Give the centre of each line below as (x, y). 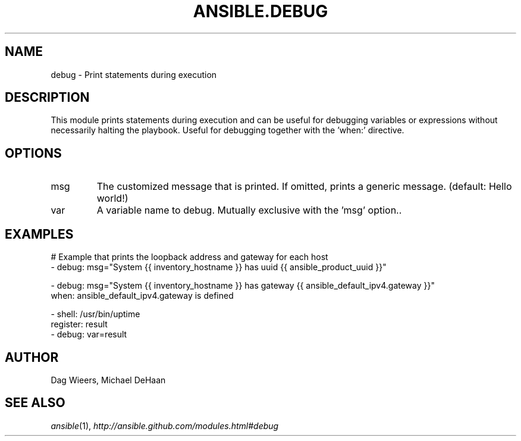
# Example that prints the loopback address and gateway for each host (189, 257)
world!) (112, 198)
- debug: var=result (89, 334)
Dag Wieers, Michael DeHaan (108, 380)
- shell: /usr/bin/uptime (95, 314)
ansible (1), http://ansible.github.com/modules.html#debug (165, 426)
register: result (79, 324)
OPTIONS (33, 153)
